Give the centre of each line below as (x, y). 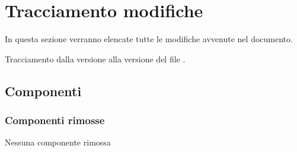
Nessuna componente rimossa (58, 142)
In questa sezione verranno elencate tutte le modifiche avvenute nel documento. (149, 39)
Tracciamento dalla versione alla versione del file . (95, 58)
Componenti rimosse (55, 120)
